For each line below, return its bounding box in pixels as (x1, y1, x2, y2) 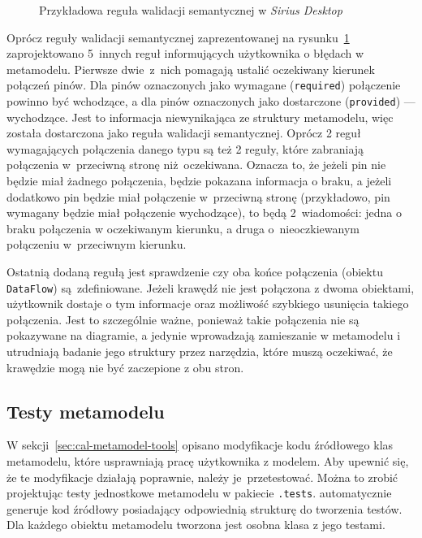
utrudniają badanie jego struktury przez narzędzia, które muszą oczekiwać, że (6, 343, 393, 360)
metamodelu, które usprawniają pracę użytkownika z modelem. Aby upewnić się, (6, 453, 409, 470)
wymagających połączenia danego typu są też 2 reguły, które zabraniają (6, 140, 364, 157)
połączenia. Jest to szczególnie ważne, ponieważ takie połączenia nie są (6, 310, 360, 328)
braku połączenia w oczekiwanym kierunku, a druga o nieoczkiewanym (6, 219, 360, 236)
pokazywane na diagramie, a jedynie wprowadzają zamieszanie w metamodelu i (6, 327, 401, 344)
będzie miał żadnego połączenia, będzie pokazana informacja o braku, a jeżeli (6, 172, 392, 189)
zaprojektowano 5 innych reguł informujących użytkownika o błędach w (6, 45, 364, 62)
